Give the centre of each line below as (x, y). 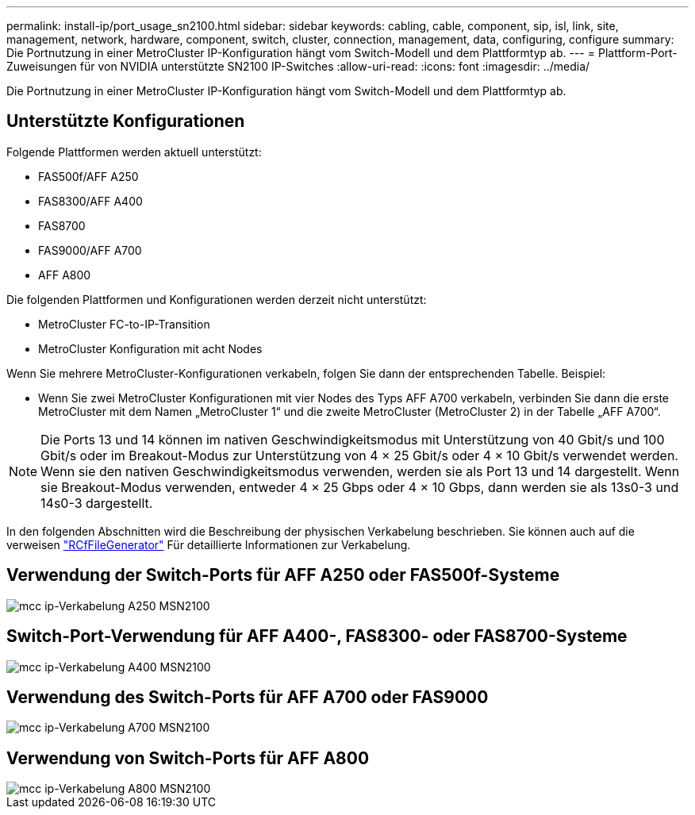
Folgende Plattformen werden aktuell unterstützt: (134, 152)
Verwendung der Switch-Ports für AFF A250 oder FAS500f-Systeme (283, 575)
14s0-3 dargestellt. (97, 503)
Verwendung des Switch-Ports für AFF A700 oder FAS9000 (248, 697)
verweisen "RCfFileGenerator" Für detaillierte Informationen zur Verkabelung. (209, 544)
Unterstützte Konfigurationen (126, 121)
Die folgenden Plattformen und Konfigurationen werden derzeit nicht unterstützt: (217, 299)
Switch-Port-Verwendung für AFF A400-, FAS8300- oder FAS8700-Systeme (317, 636)
